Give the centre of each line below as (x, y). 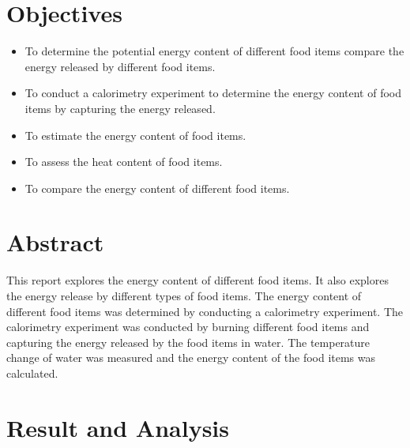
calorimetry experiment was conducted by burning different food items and (188, 327)
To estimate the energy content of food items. (135, 135)
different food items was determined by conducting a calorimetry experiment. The (205, 311)
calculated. (32, 373)
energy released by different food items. (120, 66)
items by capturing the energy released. (120, 108)
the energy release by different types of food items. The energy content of (184, 296)
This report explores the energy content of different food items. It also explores (197, 280)
